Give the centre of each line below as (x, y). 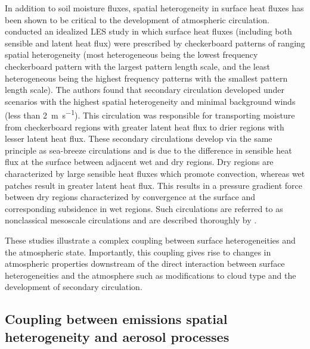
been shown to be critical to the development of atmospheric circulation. (137, 19)
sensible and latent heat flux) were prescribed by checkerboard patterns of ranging (155, 43)
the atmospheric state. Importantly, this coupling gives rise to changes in (138, 252)
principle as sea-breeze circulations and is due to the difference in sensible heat (148, 150)
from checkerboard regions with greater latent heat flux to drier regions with (145, 127)
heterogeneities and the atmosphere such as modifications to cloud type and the (151, 275)
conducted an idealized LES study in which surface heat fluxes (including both (148, 31)
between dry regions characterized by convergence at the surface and (130, 197)
